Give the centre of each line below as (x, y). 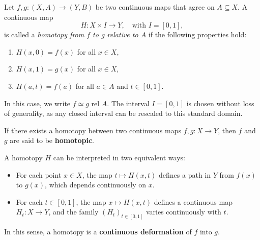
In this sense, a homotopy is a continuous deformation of (98, 232)
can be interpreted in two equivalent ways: (119, 157)
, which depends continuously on (95, 185)
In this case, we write (37, 103)
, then (227, 130)
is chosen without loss (220, 103)
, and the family (74, 212)
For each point (39, 174)
